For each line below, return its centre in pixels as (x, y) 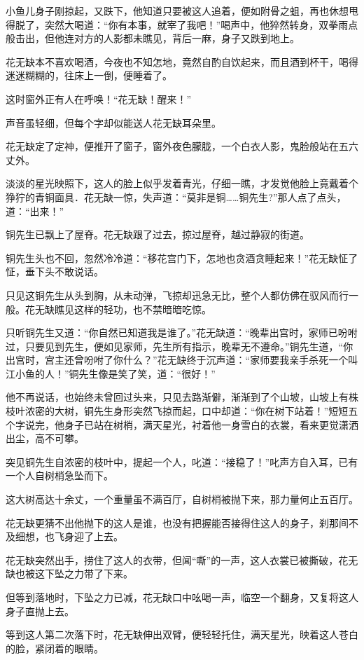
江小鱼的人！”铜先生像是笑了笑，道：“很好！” (111, 373)
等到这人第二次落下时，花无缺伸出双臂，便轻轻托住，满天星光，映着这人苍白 (182, 634)
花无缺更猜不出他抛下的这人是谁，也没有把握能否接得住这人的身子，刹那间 (177, 522)
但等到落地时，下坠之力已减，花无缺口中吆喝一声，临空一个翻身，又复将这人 (182, 597)
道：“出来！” (35, 211)
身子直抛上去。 (40, 611)
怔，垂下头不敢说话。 (55, 271)
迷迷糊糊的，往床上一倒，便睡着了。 (89, 75)
